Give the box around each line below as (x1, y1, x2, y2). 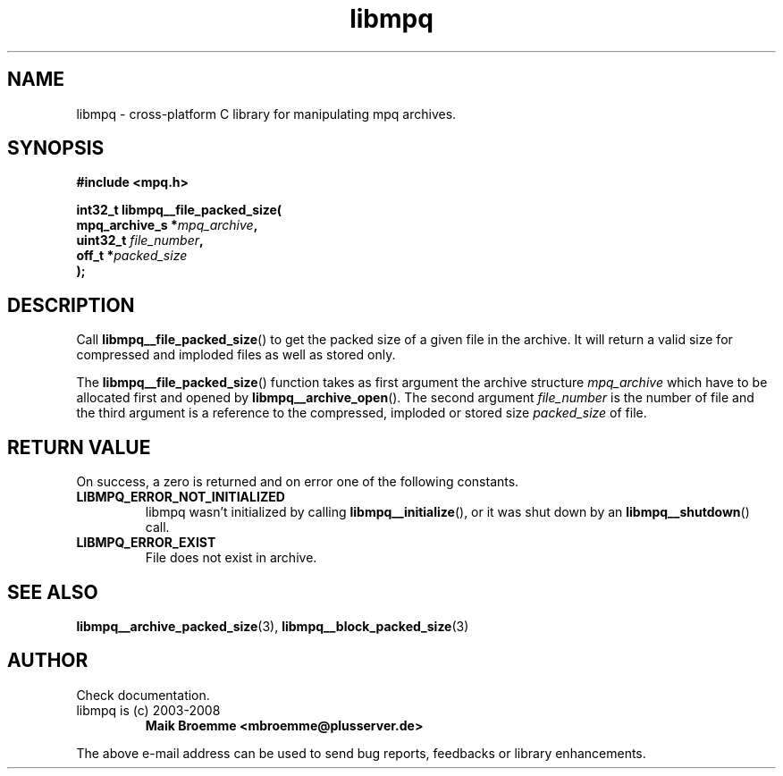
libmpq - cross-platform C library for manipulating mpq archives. (76, 105, 457, 122)
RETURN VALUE (7, 435, 151, 459)
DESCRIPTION (7, 293, 135, 316)
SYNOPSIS (7, 137, 105, 160)
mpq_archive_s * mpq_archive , (76, 217, 258, 233)
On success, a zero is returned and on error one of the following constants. (76, 474, 519, 490)
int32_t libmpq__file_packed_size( (76, 202, 282, 218)
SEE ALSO (7, 580, 98, 603)
